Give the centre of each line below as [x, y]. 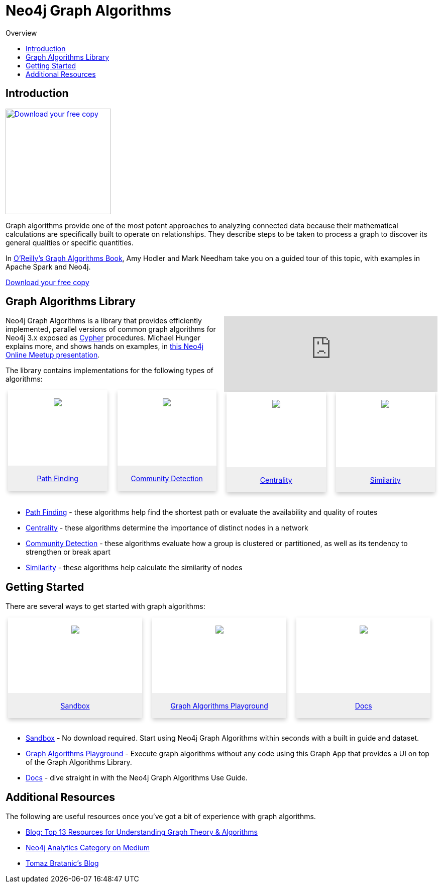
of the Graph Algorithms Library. [79, 762]
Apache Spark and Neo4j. [48, 267]
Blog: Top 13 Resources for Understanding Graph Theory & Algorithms [142, 832]
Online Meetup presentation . [53, 355]
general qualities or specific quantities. [70, 242]
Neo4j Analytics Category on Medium [88, 848]
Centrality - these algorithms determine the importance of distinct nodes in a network [167, 528]
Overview [21, 33]
